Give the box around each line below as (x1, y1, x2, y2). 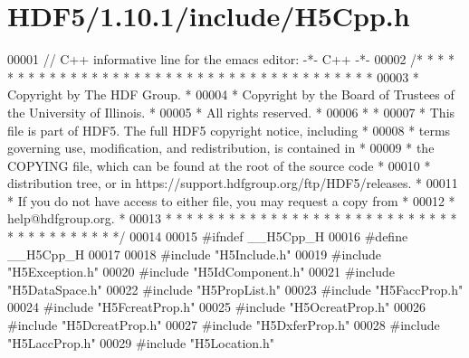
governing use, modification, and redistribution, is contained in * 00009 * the (7, 138, 435, 157)
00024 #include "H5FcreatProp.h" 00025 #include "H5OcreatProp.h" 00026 (7, 297, 426, 316)
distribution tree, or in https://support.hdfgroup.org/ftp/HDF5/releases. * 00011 (7, 174, 458, 193)
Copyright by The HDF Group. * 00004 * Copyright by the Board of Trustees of (7, 85, 455, 104)
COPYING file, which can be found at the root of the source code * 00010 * (7, 155, 431, 174)
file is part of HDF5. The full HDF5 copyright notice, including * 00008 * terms (7, 120, 451, 139)
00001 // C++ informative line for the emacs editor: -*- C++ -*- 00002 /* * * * (7, 50, 455, 69)
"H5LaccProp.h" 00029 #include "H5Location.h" (7, 333, 274, 352)
